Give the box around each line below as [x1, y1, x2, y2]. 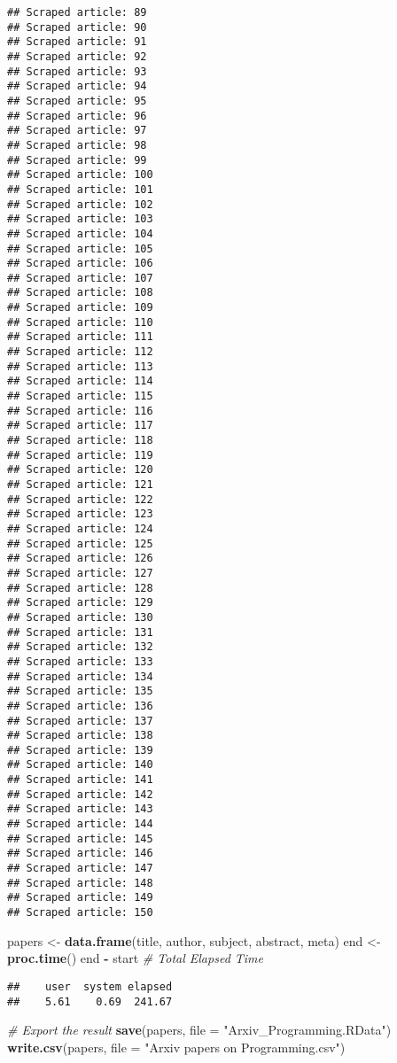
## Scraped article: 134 [7, 670, 153, 683]
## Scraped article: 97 [7, 124, 147, 137]
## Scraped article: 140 [7, 758, 153, 772]
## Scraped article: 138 [7, 729, 153, 742]
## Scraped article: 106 [7, 257, 153, 270]
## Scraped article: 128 [7, 581, 153, 594]
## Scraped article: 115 [7, 390, 153, 403]
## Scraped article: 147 [7, 862, 153, 875]
